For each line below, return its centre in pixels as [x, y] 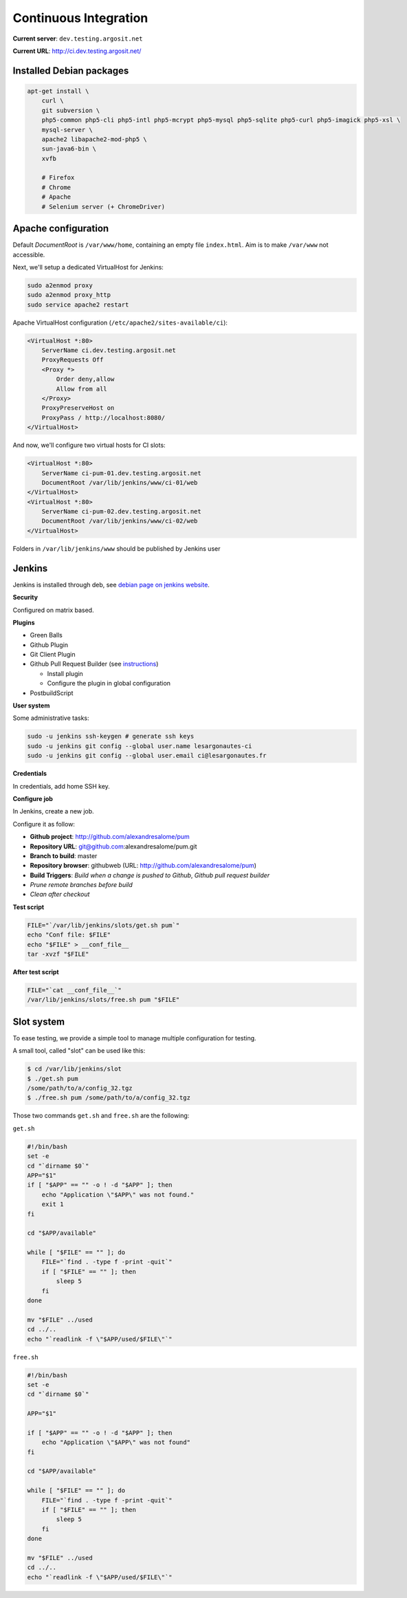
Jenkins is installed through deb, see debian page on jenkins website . [111, 584]
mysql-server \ [67, 130]
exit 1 [53, 1204]
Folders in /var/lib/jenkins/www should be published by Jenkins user [117, 548]
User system [31, 705]
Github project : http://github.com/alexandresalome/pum [110, 837]
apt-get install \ [58, 91]
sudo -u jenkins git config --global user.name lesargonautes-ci [140, 746]
